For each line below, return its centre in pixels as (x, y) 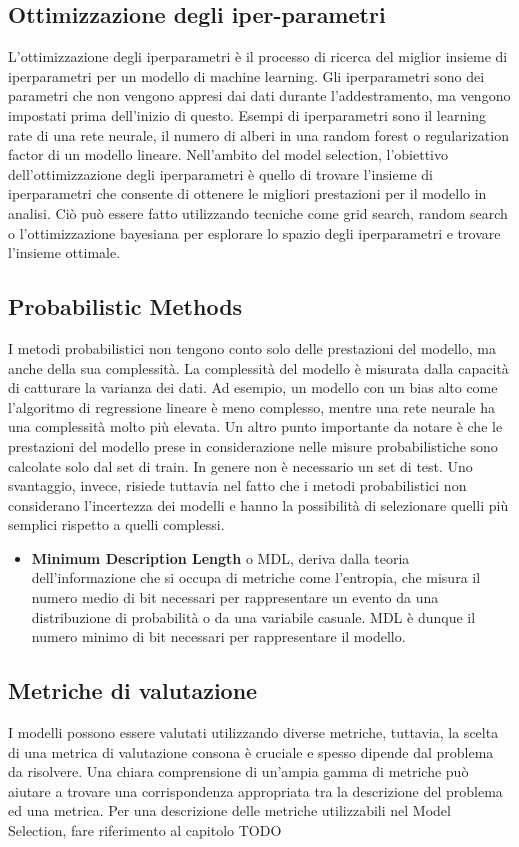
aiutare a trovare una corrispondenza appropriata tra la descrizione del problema (255, 790)
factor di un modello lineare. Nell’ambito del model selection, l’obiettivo (228, 154)
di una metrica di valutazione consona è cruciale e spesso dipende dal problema (251, 751)
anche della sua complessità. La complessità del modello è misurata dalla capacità (258, 367)
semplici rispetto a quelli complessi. (116, 524)
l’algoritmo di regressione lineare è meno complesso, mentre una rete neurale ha (252, 406)
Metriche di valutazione (133, 690)
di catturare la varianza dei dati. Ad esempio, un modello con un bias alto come (253, 387)
